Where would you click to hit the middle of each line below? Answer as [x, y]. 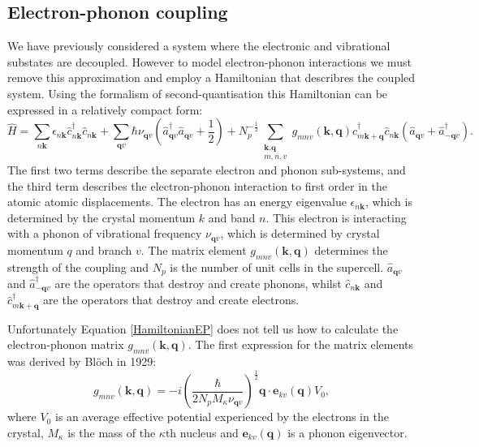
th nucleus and [202, 432]
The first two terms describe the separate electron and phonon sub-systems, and [207, 169]
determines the [351, 249]
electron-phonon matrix [66, 344]
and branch [104, 249]
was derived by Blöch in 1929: [82, 361]
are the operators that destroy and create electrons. [171, 300]
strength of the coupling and [78, 266]
